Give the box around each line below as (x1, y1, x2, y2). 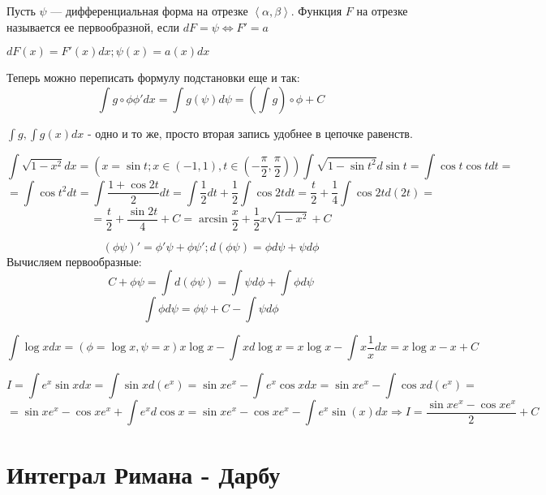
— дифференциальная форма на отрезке (50, 2, 248, 19)
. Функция (290, 2, 342, 19)
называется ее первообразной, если (6, 18, 180, 35)
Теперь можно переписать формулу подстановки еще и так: (6, 69, 300, 86)
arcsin (198, 213, 228, 226)
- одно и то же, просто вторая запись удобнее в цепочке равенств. (87, 124, 413, 141)
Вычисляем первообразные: (6, 252, 142, 269)
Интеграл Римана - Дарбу (6, 457, 281, 490)
